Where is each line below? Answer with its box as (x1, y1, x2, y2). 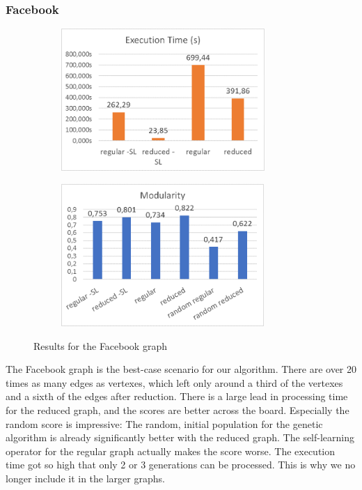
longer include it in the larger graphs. (6, 470, 165, 485)
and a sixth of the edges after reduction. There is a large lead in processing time (6, 389, 348, 404)
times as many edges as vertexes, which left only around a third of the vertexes (6, 375, 343, 390)
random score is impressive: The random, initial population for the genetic (6, 416, 323, 431)
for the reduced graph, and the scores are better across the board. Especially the (6, 402, 349, 417)
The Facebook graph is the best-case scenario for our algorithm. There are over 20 (6, 362, 356, 376)
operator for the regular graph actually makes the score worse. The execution (6, 443, 336, 458)
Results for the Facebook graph (33, 338, 167, 353)
